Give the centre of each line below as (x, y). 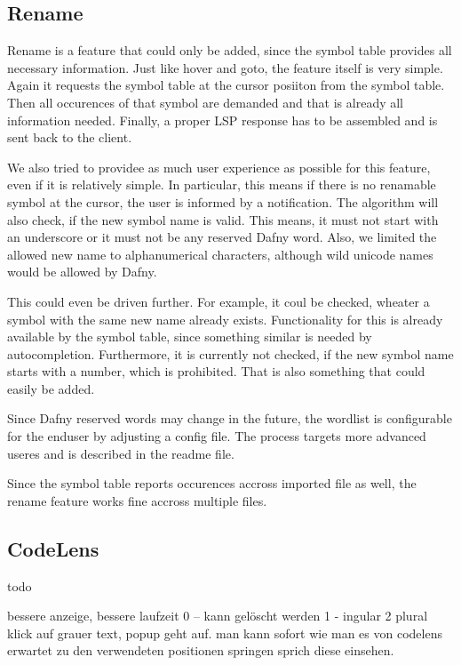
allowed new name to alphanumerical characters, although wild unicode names (220, 254)
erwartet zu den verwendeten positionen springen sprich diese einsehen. (201, 650)
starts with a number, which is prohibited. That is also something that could (216, 371)
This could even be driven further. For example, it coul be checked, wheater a (219, 301)
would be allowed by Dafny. (82, 272)
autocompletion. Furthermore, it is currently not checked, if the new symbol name (230, 353)
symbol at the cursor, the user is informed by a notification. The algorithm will (223, 201)
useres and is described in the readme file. (121, 453)
